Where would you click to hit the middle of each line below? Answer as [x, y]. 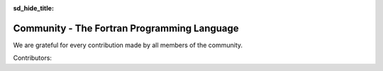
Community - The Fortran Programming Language [126, 28]
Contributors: [33, 58]
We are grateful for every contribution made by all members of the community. [128, 45]
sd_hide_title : [34, 8]
